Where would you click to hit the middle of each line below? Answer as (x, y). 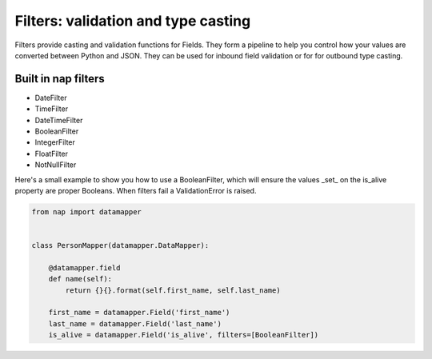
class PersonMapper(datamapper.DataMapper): (120, 245)
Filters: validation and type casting (133, 21)
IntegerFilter (55, 142)
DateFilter (51, 98)
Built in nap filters (60, 79)
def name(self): (80, 279)
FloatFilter (51, 154)
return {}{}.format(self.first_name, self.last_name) (173, 290)
